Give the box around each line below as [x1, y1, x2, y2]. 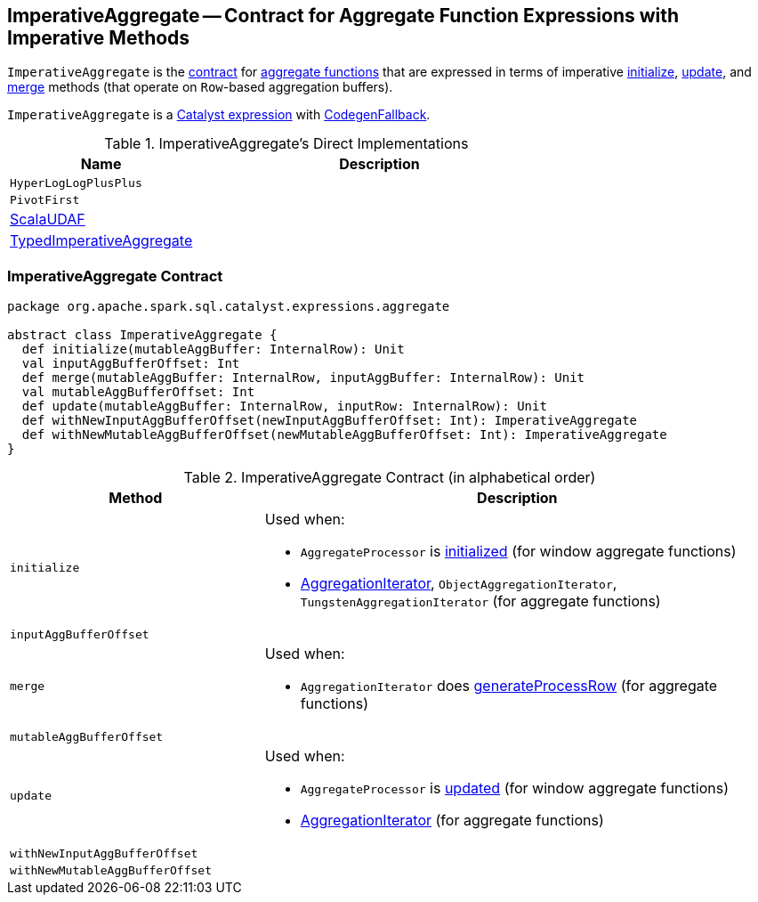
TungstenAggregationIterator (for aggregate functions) [300, 592, 661, 611]
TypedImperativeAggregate [10, 232, 193, 250]
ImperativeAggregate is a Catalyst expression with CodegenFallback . [7, 107, 431, 123]
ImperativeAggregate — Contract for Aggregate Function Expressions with [7, 4, 680, 27]
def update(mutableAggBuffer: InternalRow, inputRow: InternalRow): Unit [21, 399, 547, 414]
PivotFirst [10, 193, 80, 207]
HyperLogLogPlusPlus [10, 176, 142, 191]
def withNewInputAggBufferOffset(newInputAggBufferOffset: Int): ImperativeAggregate [21, 413, 638, 428]
